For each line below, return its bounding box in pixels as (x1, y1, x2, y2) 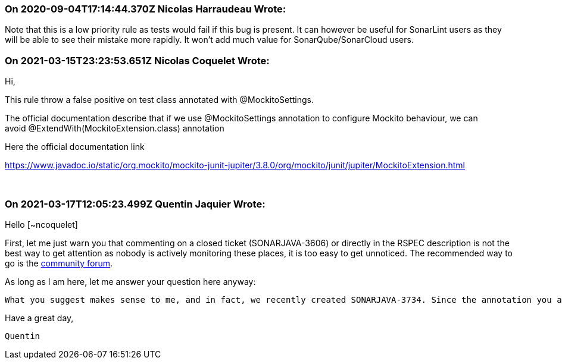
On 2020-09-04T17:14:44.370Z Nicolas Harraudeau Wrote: (5, 3, 286, 15)
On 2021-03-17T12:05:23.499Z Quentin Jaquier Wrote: (5, 197, 266, 210)
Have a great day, (5, 312, 74, 323)
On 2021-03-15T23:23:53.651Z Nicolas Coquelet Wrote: (5, 54, 270, 67)
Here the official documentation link (5, 142, 145, 152)
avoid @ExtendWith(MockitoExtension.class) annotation (5, 123, 224, 134)
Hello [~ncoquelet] (5, 219, 78, 230)
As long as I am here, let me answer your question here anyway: (5, 276, 256, 287)
